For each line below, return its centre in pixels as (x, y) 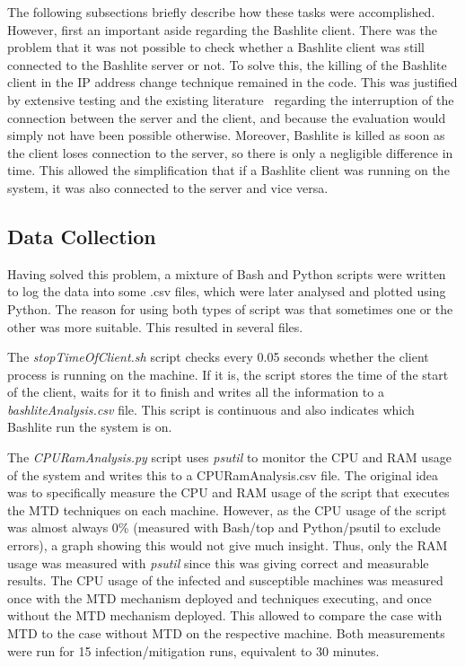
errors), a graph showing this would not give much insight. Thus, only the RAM (228, 545)
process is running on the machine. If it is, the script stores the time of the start (228, 374)
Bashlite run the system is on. (90, 427)
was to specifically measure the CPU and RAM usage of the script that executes (228, 492)
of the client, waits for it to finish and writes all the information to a (196, 392)
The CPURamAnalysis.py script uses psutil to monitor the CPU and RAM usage (229, 457)
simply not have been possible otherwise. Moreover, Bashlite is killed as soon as (226, 135)
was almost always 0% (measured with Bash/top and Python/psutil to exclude (224, 527)
